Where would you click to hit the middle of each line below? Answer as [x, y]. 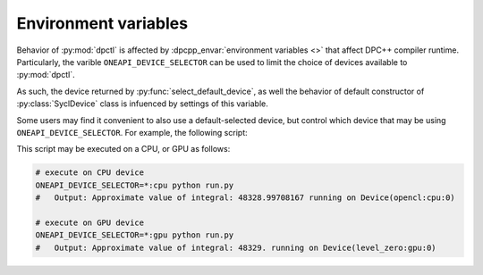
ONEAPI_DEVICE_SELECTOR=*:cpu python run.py [135, 185]
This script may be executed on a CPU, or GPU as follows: [123, 149]
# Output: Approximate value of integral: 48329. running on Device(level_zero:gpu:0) [236, 247]
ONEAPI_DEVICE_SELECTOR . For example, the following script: [132, 132]
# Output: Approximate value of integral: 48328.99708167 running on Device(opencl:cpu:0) [245, 198]
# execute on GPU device [90, 222]
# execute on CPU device [90, 173]
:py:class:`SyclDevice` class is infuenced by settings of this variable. [142, 104]
